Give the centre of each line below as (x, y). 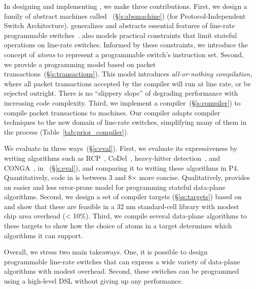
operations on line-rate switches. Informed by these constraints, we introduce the (126, 45)
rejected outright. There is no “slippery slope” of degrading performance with (121, 93)
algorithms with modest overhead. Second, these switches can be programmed (122, 271)
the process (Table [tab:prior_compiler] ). (66, 131)
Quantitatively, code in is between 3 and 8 (68, 177)
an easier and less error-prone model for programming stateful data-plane (115, 187)
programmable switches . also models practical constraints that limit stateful (121, 35)
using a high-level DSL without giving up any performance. (94, 281)
